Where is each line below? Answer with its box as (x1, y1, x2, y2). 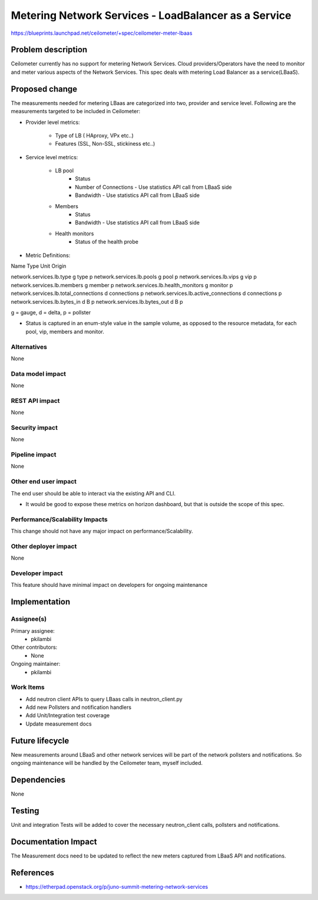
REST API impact (11, 396, 60, 405)
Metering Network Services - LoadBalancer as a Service (11, 9, 291, 22)
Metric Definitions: (25, 251, 71, 259)
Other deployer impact (11, 542, 77, 550)
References (11, 868, 54, 878)
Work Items (11, 683, 45, 691)
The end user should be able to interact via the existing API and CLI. (11, 490, 176, 497)
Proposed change (11, 84, 78, 94)
